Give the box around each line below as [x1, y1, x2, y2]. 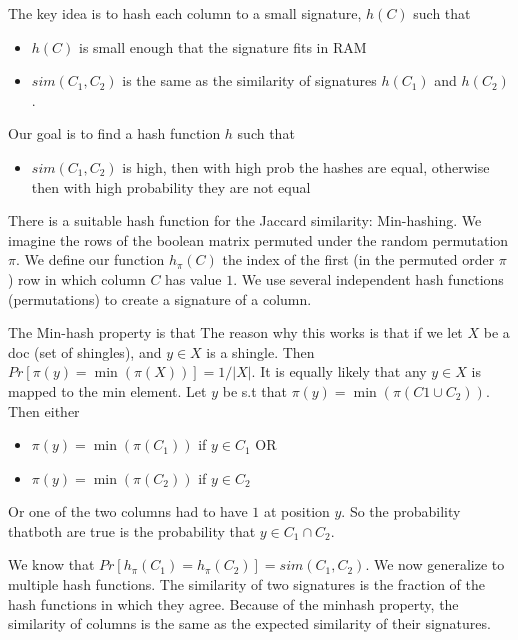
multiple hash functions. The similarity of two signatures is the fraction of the [8, 574, 485, 595]
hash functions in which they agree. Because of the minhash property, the [8, 593, 459, 614]
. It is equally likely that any [251, 361, 427, 382]
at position [263, 501, 330, 522]
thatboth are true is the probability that [8, 520, 256, 541]
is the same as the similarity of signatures [122, 70, 377, 91]
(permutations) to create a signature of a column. [8, 288, 312, 309]
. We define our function [15, 249, 165, 270]
